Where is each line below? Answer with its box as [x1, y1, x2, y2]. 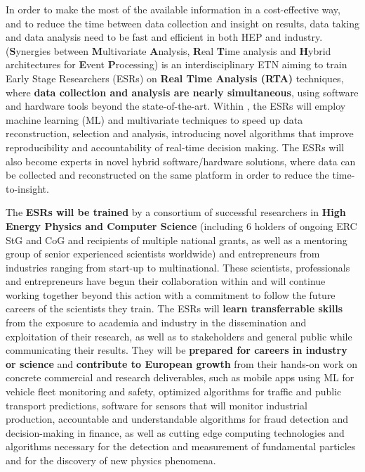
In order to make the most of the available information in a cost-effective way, [6, 2, 340, 16]
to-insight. [6, 181, 49, 196]
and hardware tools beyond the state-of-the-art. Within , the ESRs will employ [6, 98, 346, 113]
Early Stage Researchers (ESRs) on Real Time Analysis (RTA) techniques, [6, 70, 344, 85]
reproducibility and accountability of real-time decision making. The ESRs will [6, 139, 345, 154]
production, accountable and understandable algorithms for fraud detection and [6, 412, 349, 426]
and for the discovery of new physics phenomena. [6, 453, 216, 467]
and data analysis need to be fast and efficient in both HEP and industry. [6, 30, 323, 44]
